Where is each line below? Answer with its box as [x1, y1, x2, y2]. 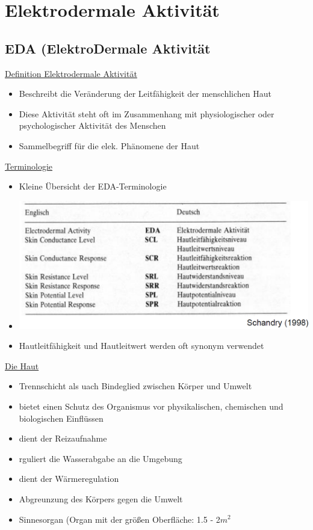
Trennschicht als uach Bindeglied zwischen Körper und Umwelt [19, 380, 252, 392]
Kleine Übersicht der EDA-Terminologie [19, 180, 167, 193]
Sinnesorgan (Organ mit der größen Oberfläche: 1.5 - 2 [19, 513, 220, 525]
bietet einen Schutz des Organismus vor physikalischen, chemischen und [19, 400, 284, 412]
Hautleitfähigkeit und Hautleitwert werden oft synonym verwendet [19, 339, 264, 352]
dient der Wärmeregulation [19, 472, 119, 485]
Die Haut [5, 359, 39, 372]
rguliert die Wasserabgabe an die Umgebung [19, 452, 182, 464]
